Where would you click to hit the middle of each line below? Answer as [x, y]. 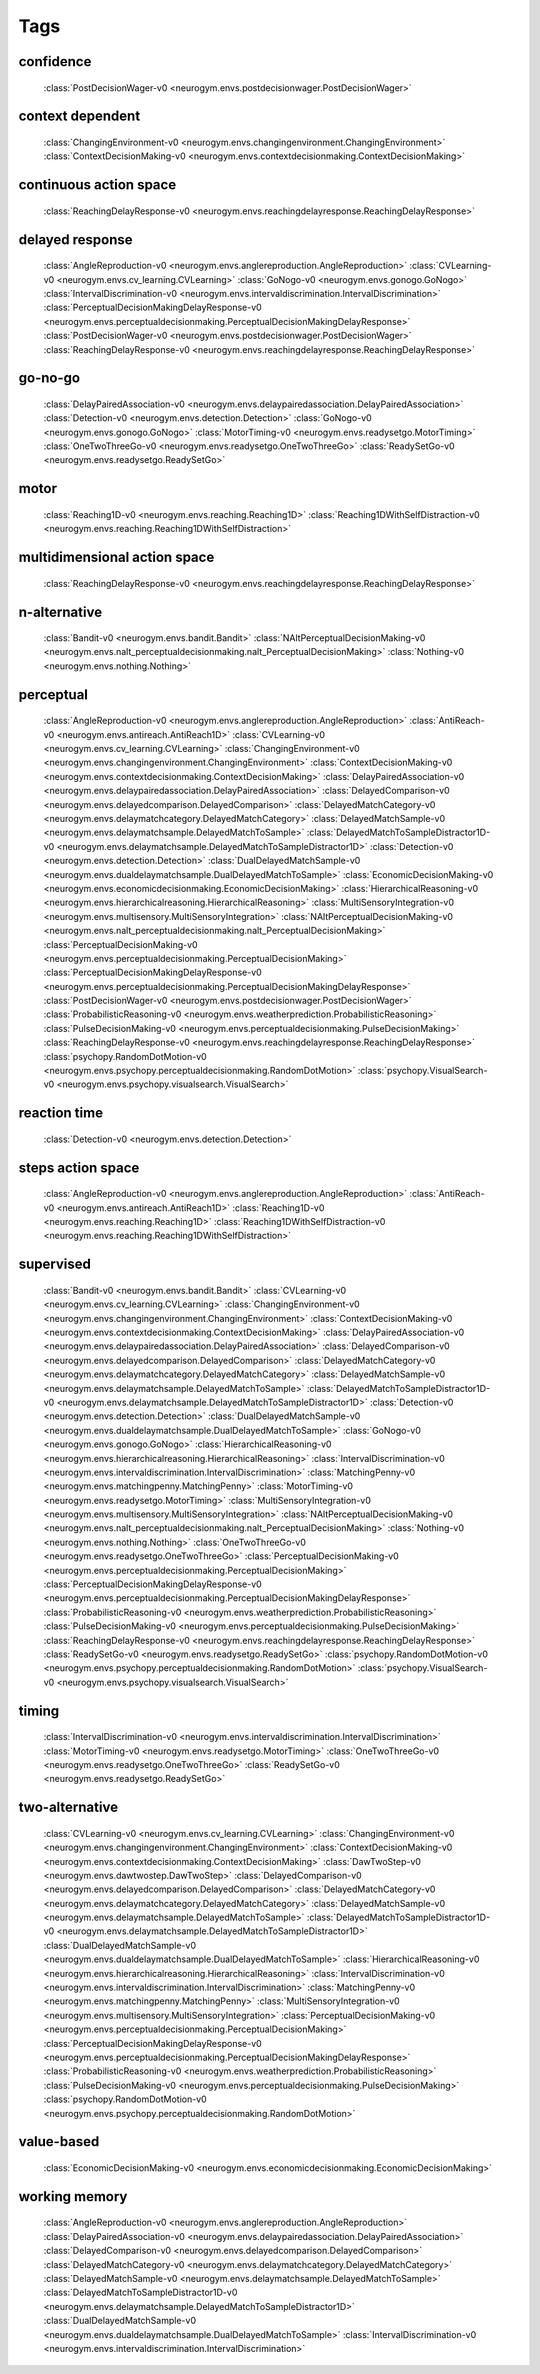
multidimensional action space [116, 557]
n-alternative [60, 611]
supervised [55, 1264]
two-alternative [68, 1807]
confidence [55, 61]
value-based [59, 2141]
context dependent [79, 116]
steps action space [79, 1167]
